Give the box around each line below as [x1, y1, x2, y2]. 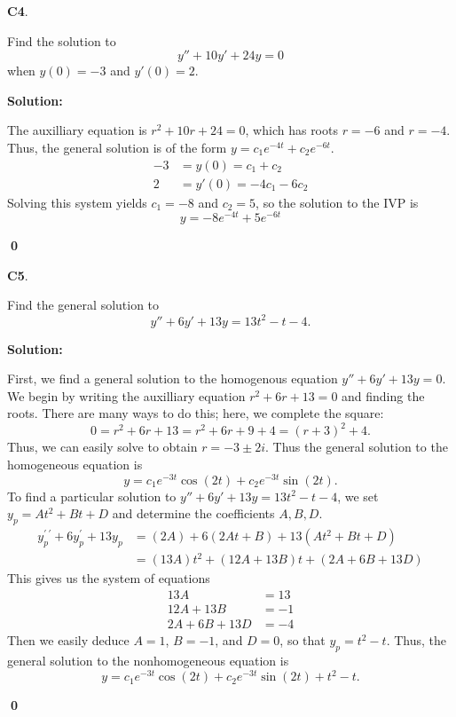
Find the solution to [7, 31, 116, 50]
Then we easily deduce [7, 631, 130, 650]
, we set [337, 486, 379, 505]
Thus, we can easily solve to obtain [7, 437, 198, 456]
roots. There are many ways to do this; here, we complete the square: [7, 404, 384, 422]
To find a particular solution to [7, 486, 177, 505]
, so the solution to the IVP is [256, 193, 419, 211]
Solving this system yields [7, 193, 147, 211]
